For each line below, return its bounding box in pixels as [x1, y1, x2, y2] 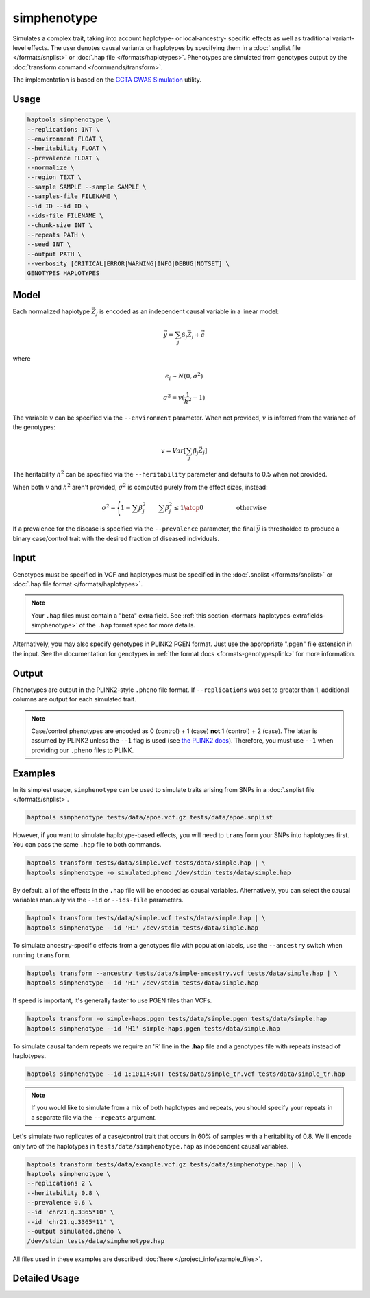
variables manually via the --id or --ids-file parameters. [12, 896, 184, 904]
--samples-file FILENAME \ [27, 193, 118, 200]
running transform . [12, 950, 71, 959]
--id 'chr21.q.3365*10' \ [27, 1208, 114, 1216]
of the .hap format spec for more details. [79, 621, 196, 629]
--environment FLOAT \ [27, 134, 103, 143]
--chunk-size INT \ [27, 221, 92, 229]
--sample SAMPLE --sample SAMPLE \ [27, 182, 147, 191]
